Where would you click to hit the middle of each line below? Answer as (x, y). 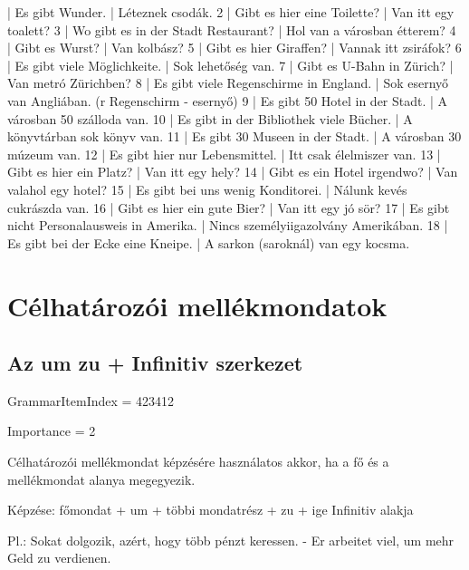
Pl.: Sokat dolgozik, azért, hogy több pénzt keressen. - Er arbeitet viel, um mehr (231, 540)
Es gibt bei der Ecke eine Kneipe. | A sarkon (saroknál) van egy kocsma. (209, 242)
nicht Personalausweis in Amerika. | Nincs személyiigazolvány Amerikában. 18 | (228, 225)
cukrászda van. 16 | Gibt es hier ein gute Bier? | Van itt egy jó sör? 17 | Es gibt (229, 207)
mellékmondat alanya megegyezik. (101, 479)
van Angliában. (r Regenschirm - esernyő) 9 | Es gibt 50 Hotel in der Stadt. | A (228, 100)
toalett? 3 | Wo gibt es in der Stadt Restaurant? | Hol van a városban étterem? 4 (232, 29)
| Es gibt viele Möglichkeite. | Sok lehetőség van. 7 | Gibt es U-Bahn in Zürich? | (230, 65)
